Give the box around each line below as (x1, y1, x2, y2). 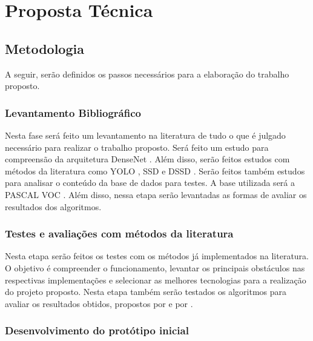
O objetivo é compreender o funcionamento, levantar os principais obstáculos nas (5, 261, 305, 274)
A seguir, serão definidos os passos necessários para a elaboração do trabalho (5, 67, 289, 80)
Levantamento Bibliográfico (5, 105, 141, 120)
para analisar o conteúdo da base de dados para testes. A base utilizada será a (5, 176, 295, 189)
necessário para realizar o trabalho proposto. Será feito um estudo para (5, 141, 269, 153)
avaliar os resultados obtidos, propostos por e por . (5, 297, 193, 310)
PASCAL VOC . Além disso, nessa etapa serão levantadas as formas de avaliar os (5, 188, 307, 200)
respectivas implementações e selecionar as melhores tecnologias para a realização (5, 273, 306, 286)
